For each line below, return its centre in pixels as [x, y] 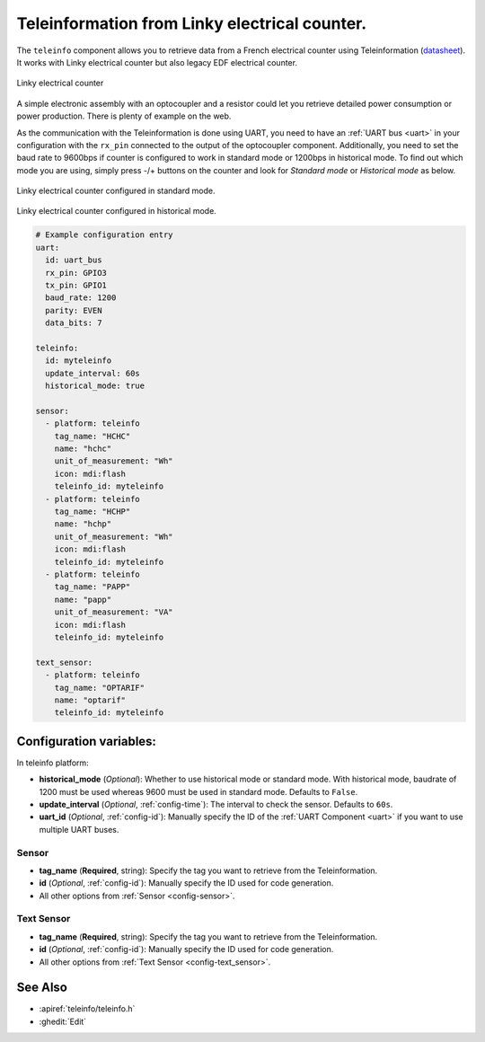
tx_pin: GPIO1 [76, 285]
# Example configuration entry [105, 235]
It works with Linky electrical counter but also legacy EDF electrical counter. [157, 62]
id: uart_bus [74, 260]
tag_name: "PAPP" [93, 587]
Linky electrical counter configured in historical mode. [117, 211]
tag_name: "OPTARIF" [100, 688]
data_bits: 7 [74, 323]
